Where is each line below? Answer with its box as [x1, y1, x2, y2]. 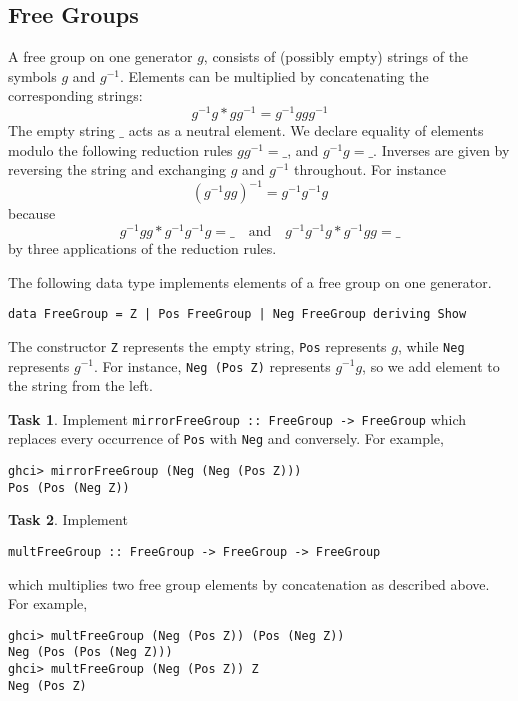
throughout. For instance [293, 159, 447, 180]
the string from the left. [8, 375, 153, 396]
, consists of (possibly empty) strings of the [203, 46, 469, 67]
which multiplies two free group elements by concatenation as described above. [8, 573, 490, 594]
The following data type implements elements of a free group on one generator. [8, 271, 492, 292]
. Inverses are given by [373, 139, 510, 160]
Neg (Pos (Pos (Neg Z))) [8, 645, 173, 660]
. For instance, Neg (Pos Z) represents [93, 355, 331, 376]
